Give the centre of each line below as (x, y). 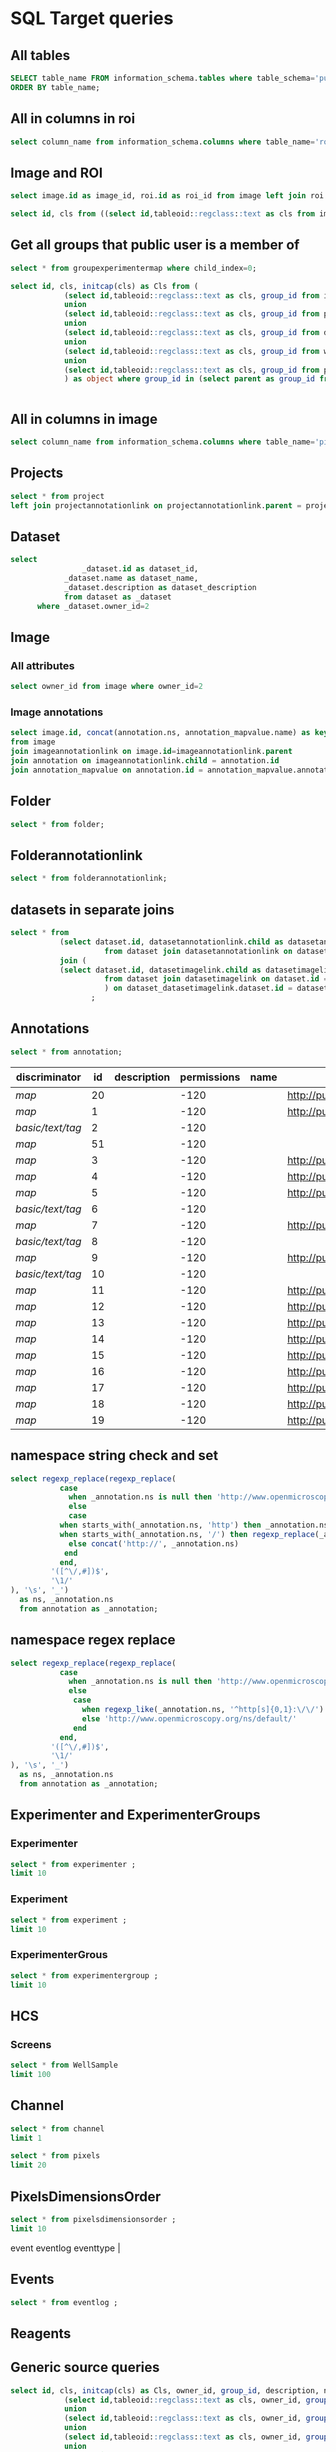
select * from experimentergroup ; (84, 1975)
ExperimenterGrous (59, 1955)
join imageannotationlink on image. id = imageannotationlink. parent (151, 752)
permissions (210, 1077)
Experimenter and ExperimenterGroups (135, 1815)
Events (32, 2279)
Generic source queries (85, 2367)
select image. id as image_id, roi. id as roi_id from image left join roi (167, 196)
